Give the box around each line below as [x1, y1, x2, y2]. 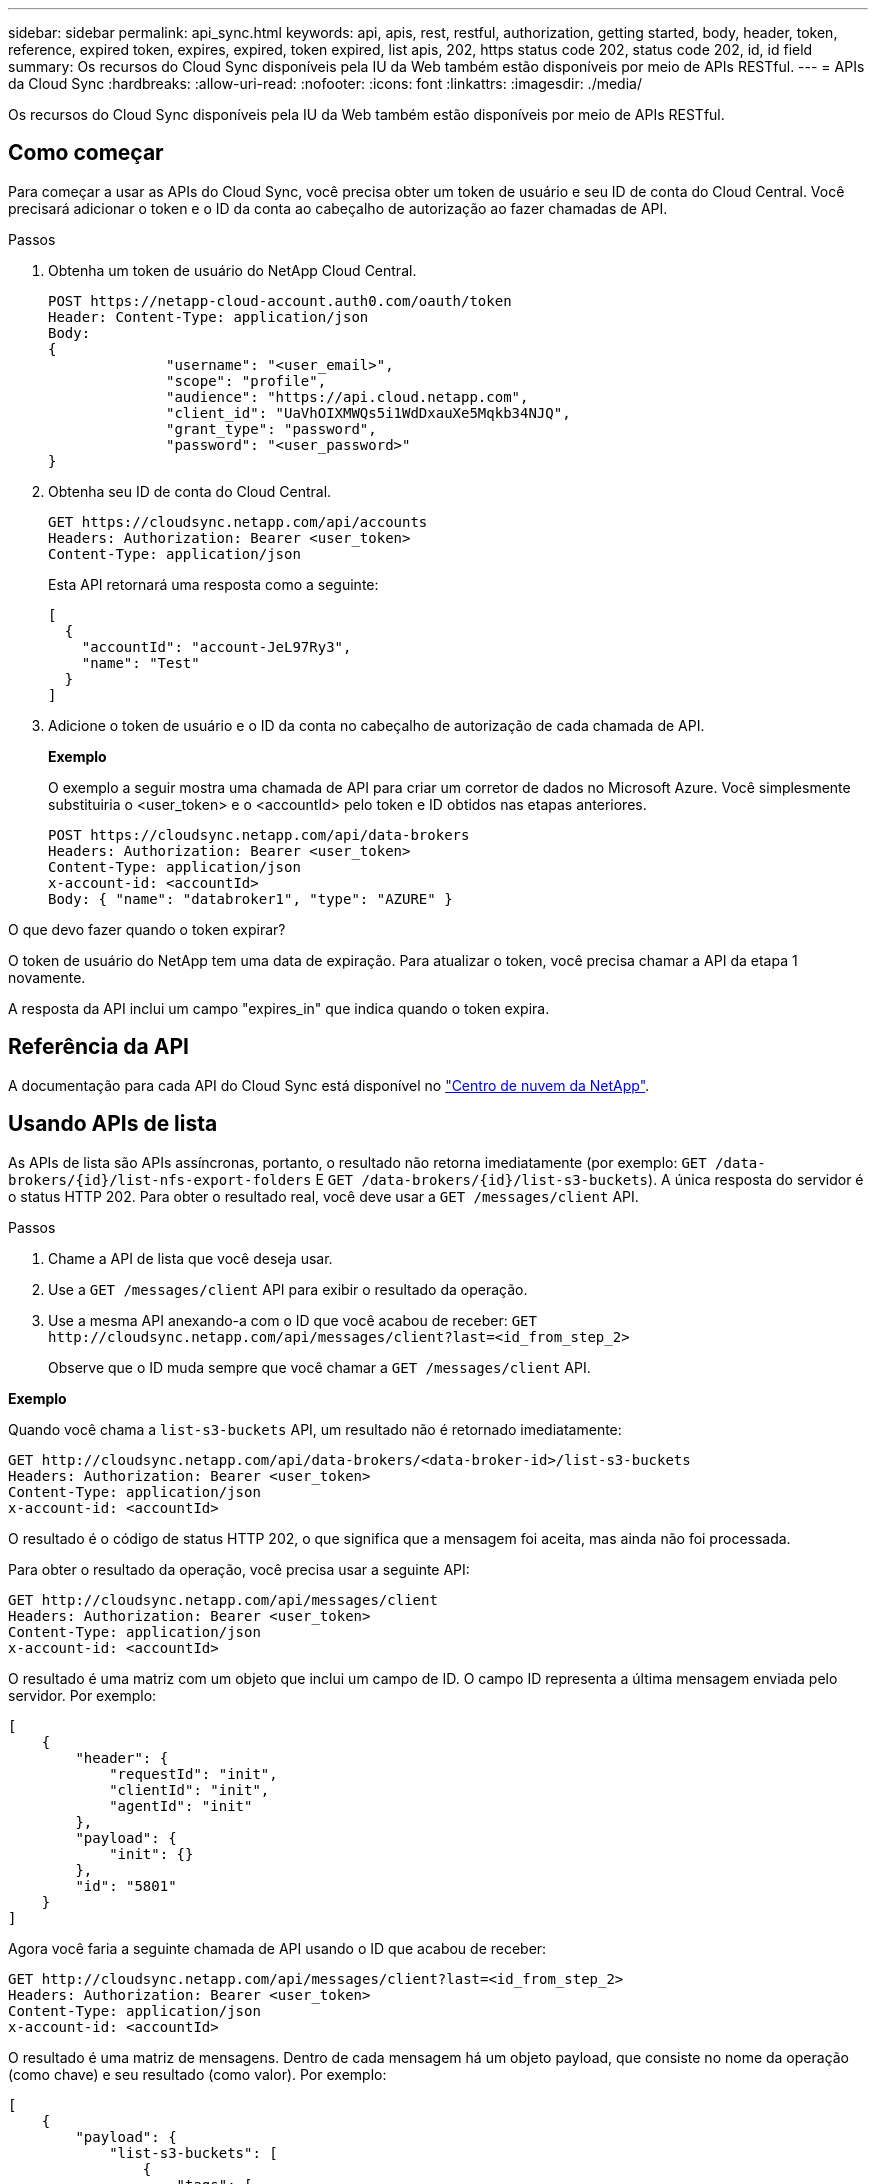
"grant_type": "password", [166, 420, 377, 437]
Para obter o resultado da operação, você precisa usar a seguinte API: [8, 1560, 470, 1578]
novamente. [8, 968, 86, 986]
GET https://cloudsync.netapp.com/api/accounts [48, 513, 428, 530]
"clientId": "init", [109, 1781, 270, 1798]
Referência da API [8, 1034, 189, 1060]
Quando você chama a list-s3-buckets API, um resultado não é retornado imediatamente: [8, 1420, 622, 1438]
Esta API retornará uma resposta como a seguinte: [48, 575, 379, 593]
